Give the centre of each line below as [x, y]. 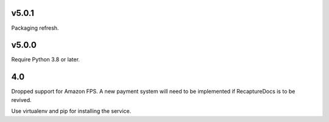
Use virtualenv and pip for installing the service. [71, 111]
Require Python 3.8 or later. [46, 59]
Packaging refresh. [35, 28]
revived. [21, 100]
